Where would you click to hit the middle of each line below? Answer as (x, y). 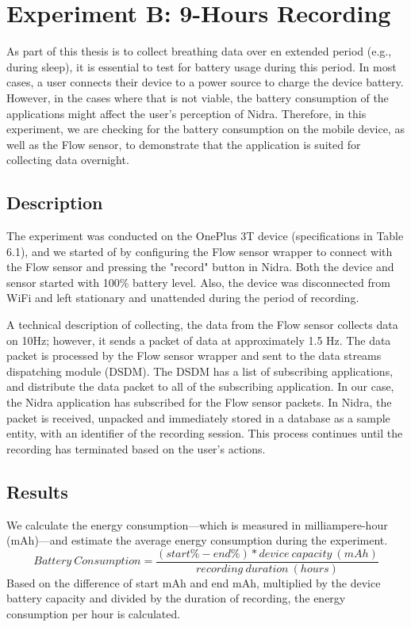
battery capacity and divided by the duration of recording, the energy (176, 598)
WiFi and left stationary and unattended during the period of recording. (183, 298)
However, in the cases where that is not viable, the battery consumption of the (198, 97)
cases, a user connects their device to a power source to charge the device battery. (205, 82)
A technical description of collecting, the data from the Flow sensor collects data (202, 325)
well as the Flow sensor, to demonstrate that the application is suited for (184, 144)
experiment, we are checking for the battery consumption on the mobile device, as (205, 129)
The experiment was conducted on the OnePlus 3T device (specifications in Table (205, 236)
